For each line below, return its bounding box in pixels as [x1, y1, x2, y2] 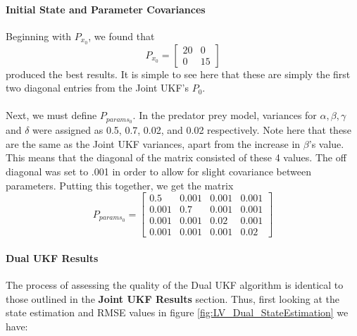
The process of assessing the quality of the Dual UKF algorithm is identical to [6, 278, 344, 292]
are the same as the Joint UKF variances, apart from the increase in [6, 136, 301, 151]
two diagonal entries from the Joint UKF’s [6, 80, 189, 95]
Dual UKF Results [6, 250, 99, 265]
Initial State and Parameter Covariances [6, 1, 206, 16]
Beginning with [6, 28, 72, 43]
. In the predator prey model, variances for [132, 108, 317, 123]
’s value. [308, 136, 344, 151]
